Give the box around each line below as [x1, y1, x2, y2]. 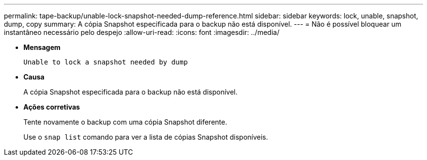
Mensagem [23, 43, 61, 51]
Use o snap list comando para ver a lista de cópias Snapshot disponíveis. [23, 133, 268, 141]
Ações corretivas [23, 103, 80, 111]
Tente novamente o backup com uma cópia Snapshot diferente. [23, 118, 227, 126]
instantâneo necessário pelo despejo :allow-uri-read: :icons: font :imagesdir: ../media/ [4, 28, 280, 36]
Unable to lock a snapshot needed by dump [23, 58, 188, 66]
